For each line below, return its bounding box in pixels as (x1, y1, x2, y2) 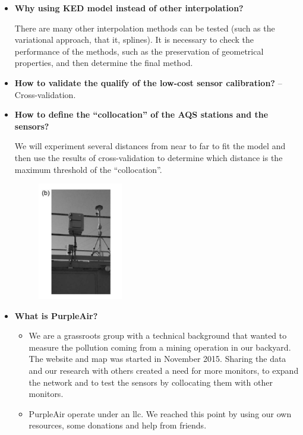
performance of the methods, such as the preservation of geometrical (14, 45, 264, 57)
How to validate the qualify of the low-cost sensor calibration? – (14, 76, 282, 89)
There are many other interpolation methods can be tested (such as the (14, 21, 275, 34)
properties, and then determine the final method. (14, 56, 193, 69)
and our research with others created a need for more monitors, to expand (29, 364, 299, 377)
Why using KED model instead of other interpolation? (14, 2, 244, 14)
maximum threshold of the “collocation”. (14, 163, 162, 175)
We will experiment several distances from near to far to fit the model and (14, 140, 286, 152)
